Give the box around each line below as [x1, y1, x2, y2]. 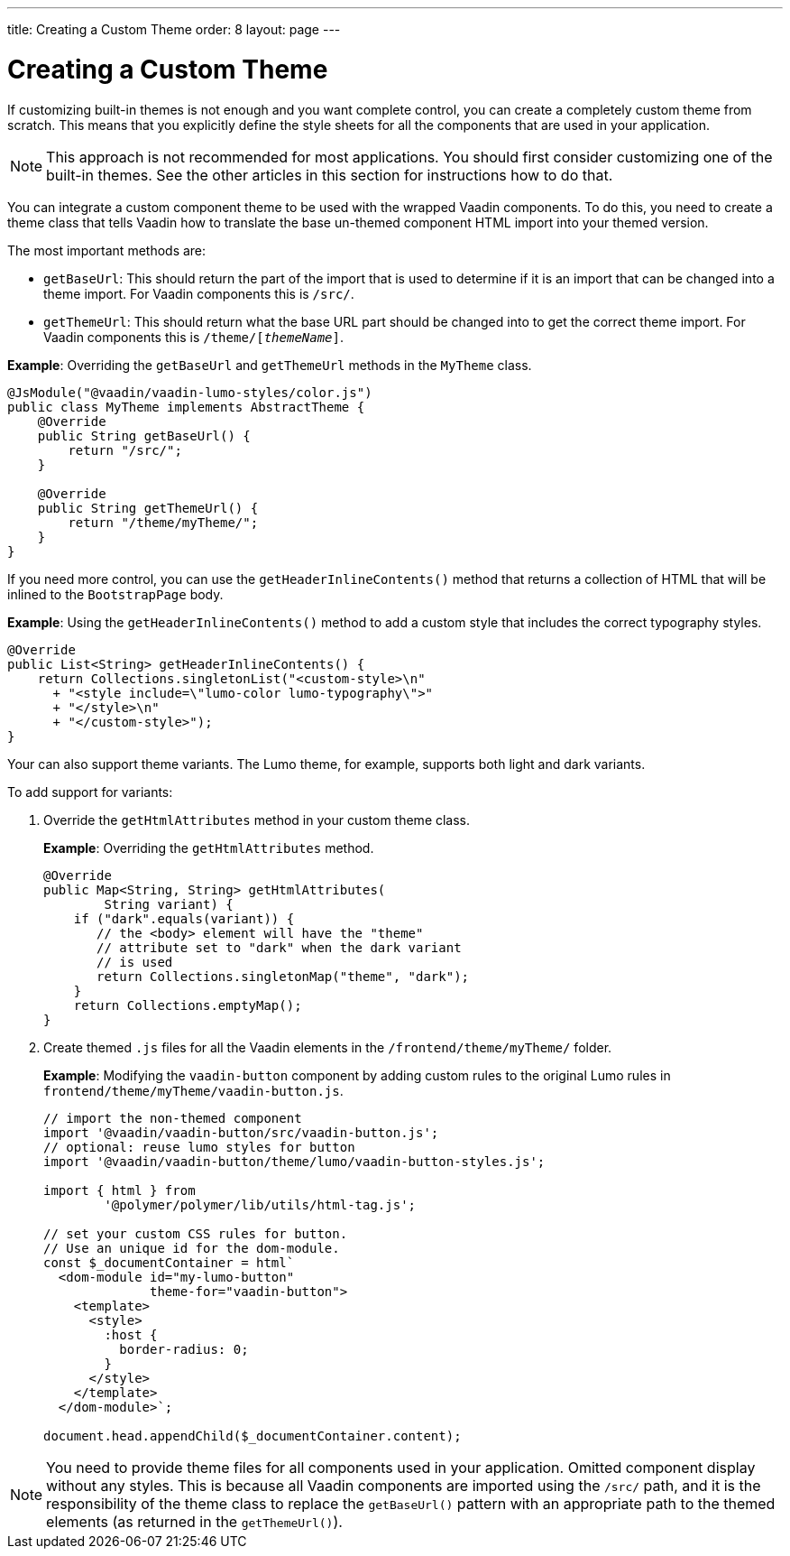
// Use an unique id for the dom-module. [43, 1240, 340, 1255]
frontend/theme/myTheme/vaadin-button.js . [43, 1082, 344, 1098]
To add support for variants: [7, 783, 173, 800]
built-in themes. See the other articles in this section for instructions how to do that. [46, 165, 613, 184]
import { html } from [43, 1182, 196, 1198]
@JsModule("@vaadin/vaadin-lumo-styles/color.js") [7, 384, 372, 400]
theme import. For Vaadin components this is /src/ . [43, 285, 354, 301]
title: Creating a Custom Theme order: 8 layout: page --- [7, 22, 341, 37]
